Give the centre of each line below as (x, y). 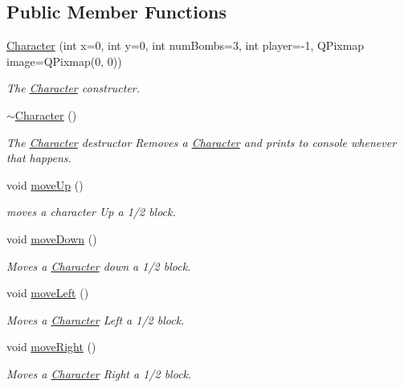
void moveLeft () (48, 293)
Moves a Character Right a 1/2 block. (99, 373)
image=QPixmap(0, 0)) (64, 61)
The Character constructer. (73, 88)
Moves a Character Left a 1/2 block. (96, 319)
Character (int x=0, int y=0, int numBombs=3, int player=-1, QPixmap (186, 45)
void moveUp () (45, 184)
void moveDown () (52, 238)
